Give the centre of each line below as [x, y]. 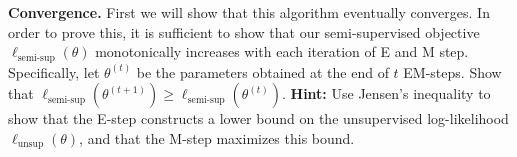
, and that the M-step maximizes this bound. [217, 137]
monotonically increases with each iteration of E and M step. [282, 51]
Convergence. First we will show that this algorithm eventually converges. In [249, 12]
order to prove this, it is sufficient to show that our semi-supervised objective [244, 31]
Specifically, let [54, 71]
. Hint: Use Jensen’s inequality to [386, 93]
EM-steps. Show [452, 71]
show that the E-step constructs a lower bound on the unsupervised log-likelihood [258, 118]
